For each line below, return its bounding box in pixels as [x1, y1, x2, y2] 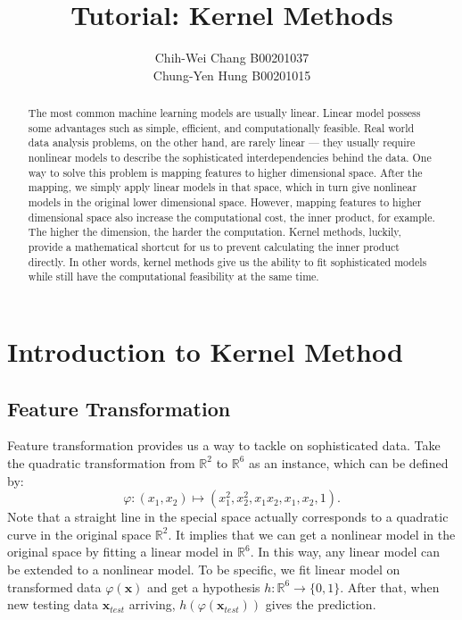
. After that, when [340, 577, 440, 596]
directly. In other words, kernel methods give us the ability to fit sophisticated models [28, 254, 427, 269]
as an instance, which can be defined [249, 453, 449, 472]
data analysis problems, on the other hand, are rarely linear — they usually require [28, 135, 416, 150]
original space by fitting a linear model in [7, 542, 234, 561]
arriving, [128, 595, 176, 614]
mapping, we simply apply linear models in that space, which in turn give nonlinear [28, 180, 417, 195]
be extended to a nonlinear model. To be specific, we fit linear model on [7, 559, 400, 578]
